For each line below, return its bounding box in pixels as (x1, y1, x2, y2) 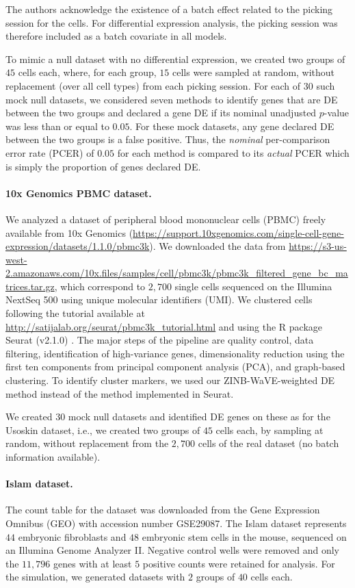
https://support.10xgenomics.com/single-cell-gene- (133, 225, 344, 240)
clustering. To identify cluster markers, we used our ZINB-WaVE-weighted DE (5, 373, 335, 387)
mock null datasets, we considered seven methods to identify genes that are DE (5, 92, 338, 106)
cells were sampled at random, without (172, 65, 335, 79)
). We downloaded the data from (149, 239, 286, 253)
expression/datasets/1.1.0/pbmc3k (5, 239, 150, 253)
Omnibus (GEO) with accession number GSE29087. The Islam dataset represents (5, 516, 347, 530)
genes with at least (53, 556, 132, 570)
